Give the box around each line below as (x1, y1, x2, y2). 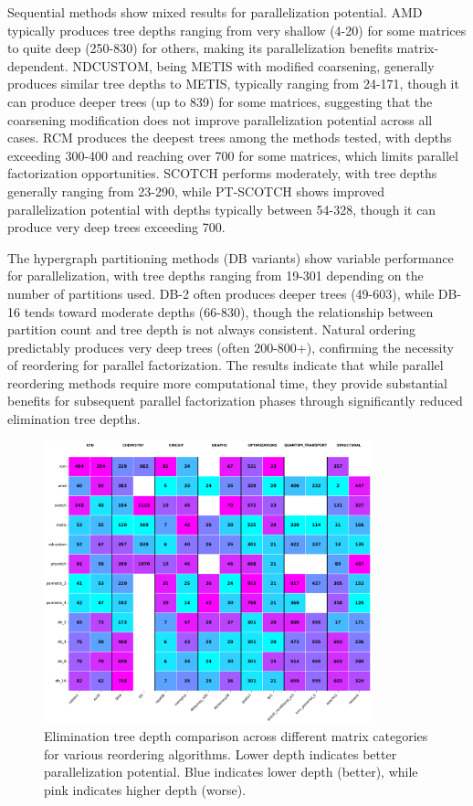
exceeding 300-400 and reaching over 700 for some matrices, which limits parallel (7, 145, 458, 164)
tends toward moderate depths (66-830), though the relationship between (24, 302, 434, 321)
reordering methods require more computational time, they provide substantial (7, 373, 447, 392)
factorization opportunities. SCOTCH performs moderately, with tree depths (7, 164, 437, 183)
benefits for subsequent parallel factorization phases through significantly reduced (7, 391, 463, 410)
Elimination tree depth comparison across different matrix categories (44, 726, 428, 746)
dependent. (7, 56, 68, 75)
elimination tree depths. (7, 409, 141, 429)
